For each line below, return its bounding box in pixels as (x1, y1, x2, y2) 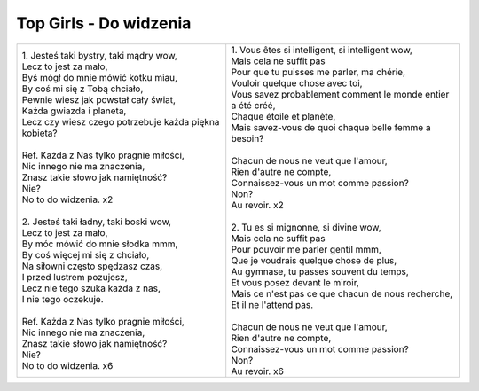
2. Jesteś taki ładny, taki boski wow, (21, 215, 172, 228)
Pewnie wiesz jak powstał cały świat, (21, 93, 177, 106)
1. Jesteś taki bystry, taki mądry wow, (21, 49, 177, 61)
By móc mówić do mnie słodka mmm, (21, 238, 178, 250)
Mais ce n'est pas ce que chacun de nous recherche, (231, 287, 453, 300)
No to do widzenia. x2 (21, 193, 114, 206)
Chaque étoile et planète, (231, 110, 336, 122)
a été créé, (231, 98, 276, 111)
